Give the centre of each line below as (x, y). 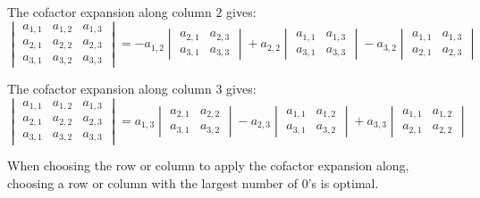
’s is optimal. (343, 183)
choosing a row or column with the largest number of (153, 183)
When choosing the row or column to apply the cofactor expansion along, (208, 165)
